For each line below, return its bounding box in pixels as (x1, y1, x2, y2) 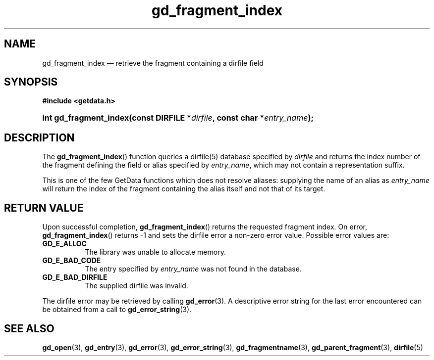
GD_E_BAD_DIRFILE (42, 273, 108, 282)
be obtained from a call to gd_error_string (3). (42, 305, 192, 314)
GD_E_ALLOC (42, 239, 87, 248)
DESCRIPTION (4, 131, 75, 144)
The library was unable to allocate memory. (85, 248, 226, 257)
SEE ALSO (4, 322, 54, 335)
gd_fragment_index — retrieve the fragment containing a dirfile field (42, 58, 264, 67)
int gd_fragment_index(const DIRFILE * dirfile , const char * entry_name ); (42, 113, 314, 123)
